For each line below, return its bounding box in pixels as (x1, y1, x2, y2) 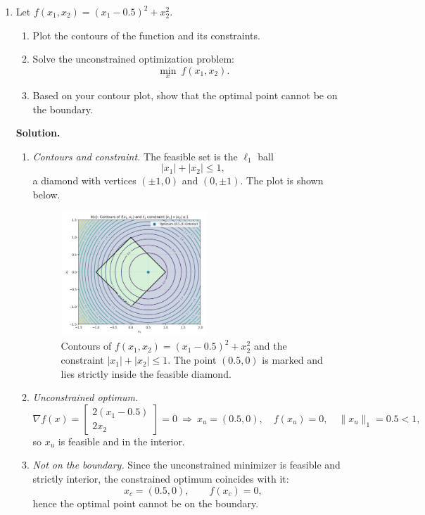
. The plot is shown (240, 173, 324, 188)
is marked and (262, 352, 323, 367)
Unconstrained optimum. (32, 390, 139, 405)
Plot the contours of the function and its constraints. (32, 27, 260, 42)
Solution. (15, 125, 61, 140)
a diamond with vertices (32, 173, 137, 188)
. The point (167, 352, 217, 367)
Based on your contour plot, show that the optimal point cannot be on (32, 88, 338, 102)
